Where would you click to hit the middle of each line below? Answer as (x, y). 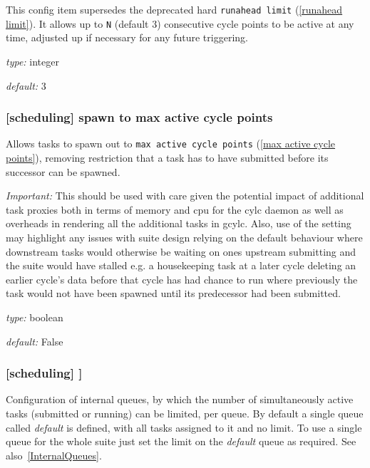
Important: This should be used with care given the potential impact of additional (185, 196)
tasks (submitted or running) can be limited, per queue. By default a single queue (185, 413)
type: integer (32, 61)
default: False (35, 341)
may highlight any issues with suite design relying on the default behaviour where (184, 237)
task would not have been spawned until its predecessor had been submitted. (173, 293)
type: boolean (35, 317)
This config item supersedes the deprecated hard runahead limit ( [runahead (174, 9)
